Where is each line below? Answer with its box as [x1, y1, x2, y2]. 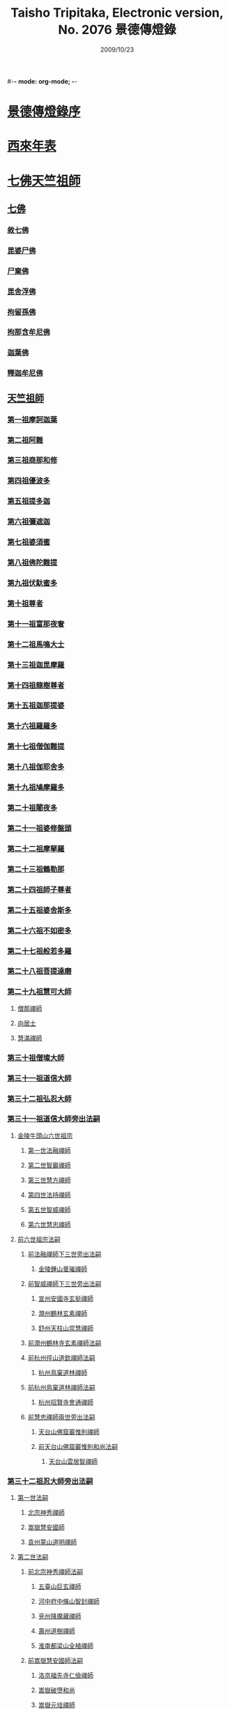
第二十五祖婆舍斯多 [7, 905, 72, 914]
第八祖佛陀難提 [7, 558, 58, 567]
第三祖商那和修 [7, 455, 58, 465]
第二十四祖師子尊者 [7, 884, 72, 894]
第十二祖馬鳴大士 [7, 639, 65, 649]
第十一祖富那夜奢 [7, 619, 65, 629]
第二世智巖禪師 [27, 1160, 71, 1169]
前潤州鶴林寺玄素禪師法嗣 [27, 1338, 102, 1347]
